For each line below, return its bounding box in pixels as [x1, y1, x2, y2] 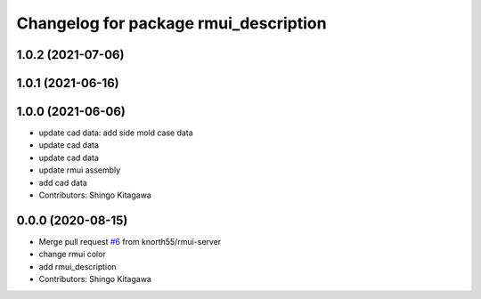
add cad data [38, 177, 88, 188]
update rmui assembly [38, 165, 121, 175]
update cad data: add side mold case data [38, 127, 193, 138]
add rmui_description [38, 261, 117, 271]
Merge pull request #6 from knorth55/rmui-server [38, 236, 222, 246]
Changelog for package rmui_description [16, 13, 327, 33]
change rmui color [38, 249, 106, 260]
